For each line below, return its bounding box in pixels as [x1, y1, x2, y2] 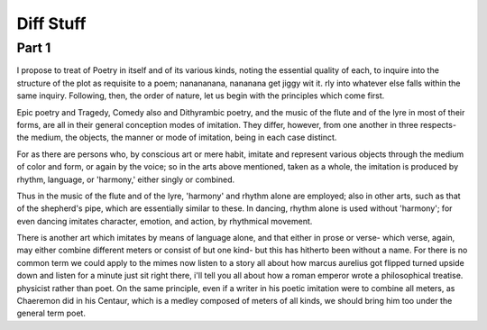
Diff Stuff [16, 14, 87, 33]
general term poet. [16, 307, 86, 319]
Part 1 [16, 40, 51, 56]
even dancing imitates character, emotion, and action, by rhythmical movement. [16, 215, 313, 226]
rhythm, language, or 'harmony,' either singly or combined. [16, 174, 235, 185]
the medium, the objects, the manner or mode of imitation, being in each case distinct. [16, 132, 337, 143]
